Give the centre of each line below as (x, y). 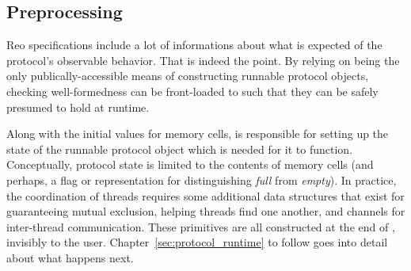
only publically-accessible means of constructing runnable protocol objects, (188, 76)
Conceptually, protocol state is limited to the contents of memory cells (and (190, 164)
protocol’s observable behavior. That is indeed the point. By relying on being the (203, 60)
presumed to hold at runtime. (78, 107)
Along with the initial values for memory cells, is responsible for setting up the (198, 134)
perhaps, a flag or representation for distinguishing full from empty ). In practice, (202, 179)
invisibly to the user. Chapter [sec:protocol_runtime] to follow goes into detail (197, 242)
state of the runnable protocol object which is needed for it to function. (180, 149)
